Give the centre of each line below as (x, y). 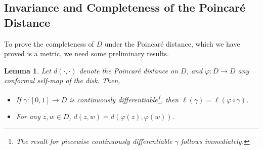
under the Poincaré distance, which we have (172, 43)
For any (28, 116)
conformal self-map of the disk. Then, (62, 80)
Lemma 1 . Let (28, 70)
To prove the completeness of (49, 43)
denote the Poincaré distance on (129, 70)
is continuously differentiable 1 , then (124, 98)
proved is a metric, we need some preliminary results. (86, 53)
